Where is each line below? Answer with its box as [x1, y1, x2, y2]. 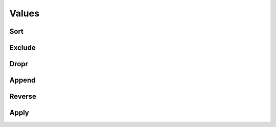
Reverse [9, 92, 37, 101]
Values [9, 8, 39, 19]
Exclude [9, 43, 36, 52]
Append [9, 76, 36, 85]
